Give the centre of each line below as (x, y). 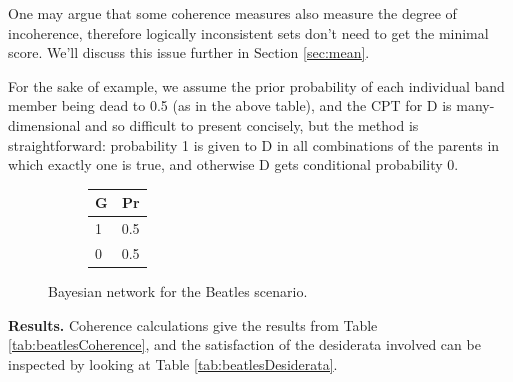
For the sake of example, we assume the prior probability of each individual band (256, 85)
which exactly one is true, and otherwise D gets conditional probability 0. (233, 164)
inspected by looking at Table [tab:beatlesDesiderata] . (173, 363)
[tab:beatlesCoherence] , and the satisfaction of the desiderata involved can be (244, 344)
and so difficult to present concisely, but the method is (252, 124)
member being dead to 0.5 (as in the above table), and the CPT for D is (230, 105)
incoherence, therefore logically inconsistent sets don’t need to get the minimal (248, 32)
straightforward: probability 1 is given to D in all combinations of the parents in (254, 144)
